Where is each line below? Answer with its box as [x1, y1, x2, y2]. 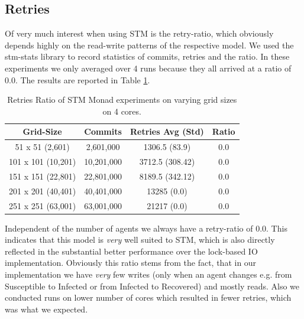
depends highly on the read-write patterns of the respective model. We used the [5, 38, 294, 51]
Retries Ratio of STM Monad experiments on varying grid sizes [7, 93, 237, 106]
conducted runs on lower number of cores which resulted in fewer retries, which [5, 291, 292, 304]
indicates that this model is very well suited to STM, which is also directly [5, 233, 275, 246]
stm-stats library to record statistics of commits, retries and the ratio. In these [5, 50, 290, 63]
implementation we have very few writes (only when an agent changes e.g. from [5, 268, 292, 281]
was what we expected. [5, 302, 88, 315]
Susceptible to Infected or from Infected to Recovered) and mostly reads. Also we [5, 279, 299, 292]
